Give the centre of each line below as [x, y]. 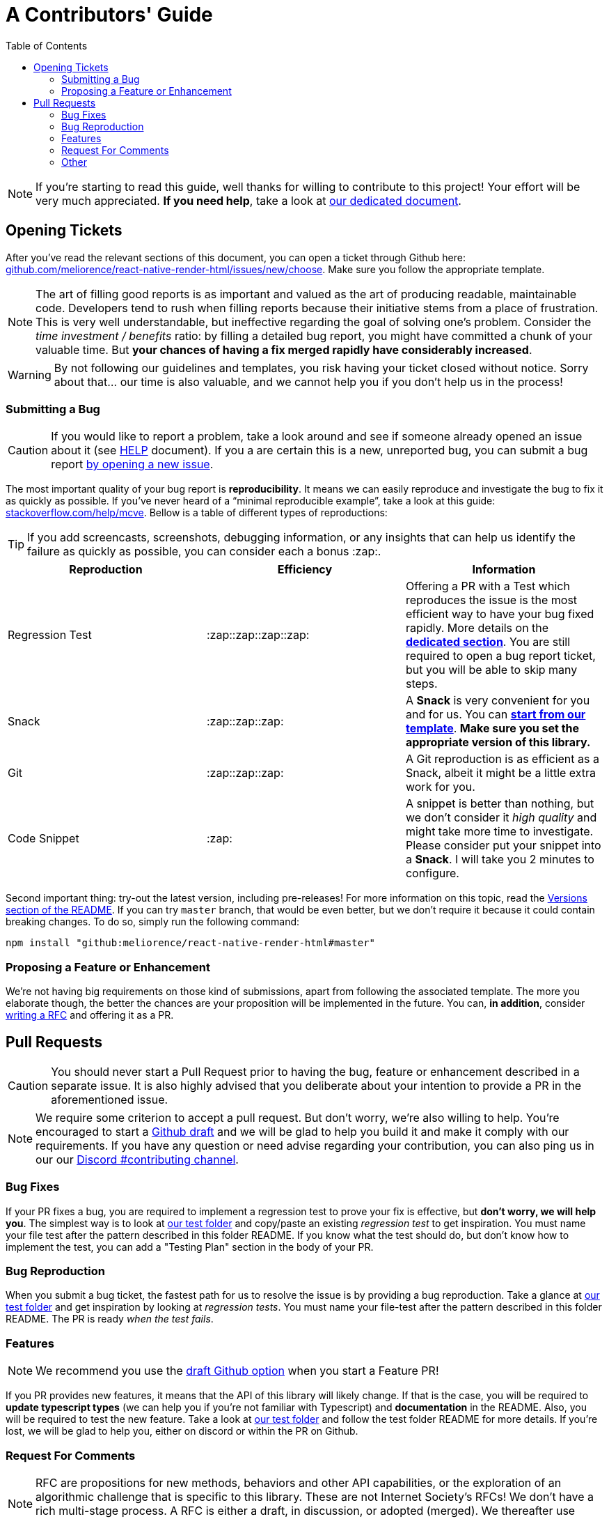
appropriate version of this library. [498, 742]
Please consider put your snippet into [503, 846]
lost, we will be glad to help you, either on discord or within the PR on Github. [182, 1431]
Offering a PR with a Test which [488, 586]
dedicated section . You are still [488, 642]
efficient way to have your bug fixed [500, 614]
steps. [421, 684]
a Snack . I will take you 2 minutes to [500, 859]
